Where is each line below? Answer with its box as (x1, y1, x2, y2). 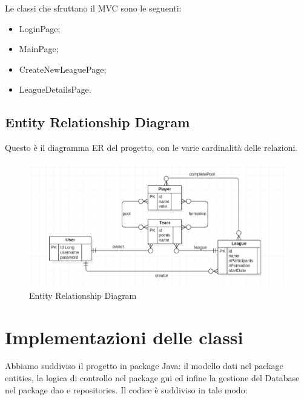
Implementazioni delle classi (5, 324, 243, 349)
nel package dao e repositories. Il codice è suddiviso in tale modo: (5, 383, 248, 396)
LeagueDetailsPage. (19, 83, 91, 96)
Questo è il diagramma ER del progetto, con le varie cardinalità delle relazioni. (5, 141, 298, 154)
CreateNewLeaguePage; (19, 62, 107, 75)
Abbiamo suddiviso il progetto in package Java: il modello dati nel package (5, 359, 283, 372)
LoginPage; (19, 22, 61, 35)
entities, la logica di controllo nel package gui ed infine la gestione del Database (5, 372, 300, 384)
